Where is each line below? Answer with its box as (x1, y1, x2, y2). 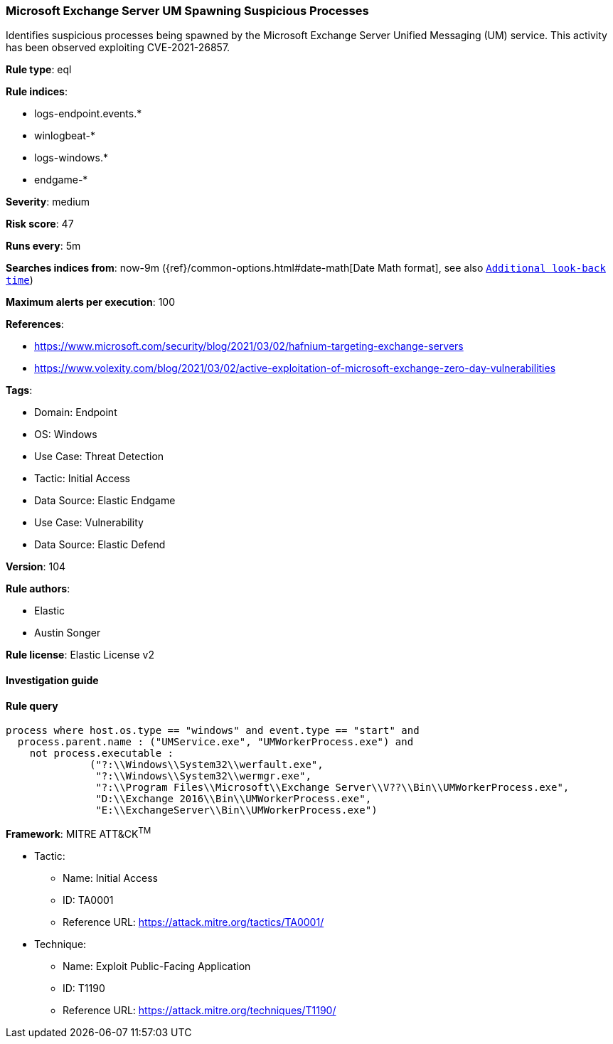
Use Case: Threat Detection (34, 450, 164, 463)
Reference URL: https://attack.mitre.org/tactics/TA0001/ (63, 915, 324, 928)
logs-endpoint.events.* (34, 107, 142, 120)
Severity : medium (6, 196, 90, 208)
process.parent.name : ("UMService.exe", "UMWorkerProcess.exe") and (17, 736, 414, 748)
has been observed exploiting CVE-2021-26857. (6, 41, 230, 54)
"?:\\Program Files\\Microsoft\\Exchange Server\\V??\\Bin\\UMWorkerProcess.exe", (95, 782, 570, 794)
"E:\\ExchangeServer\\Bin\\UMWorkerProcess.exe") (95, 804, 378, 816)
